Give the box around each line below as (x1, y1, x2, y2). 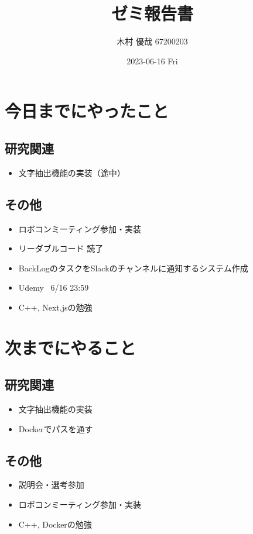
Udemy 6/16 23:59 (18, 281, 89, 294)
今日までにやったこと (5, 99, 169, 123)
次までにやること (5, 335, 136, 359)
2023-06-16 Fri (126, 54, 178, 67)
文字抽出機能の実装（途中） (18, 166, 125, 178)
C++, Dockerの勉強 (18, 518, 92, 530)
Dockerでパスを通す (18, 422, 93, 435)
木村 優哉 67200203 (117, 35, 188, 47)
